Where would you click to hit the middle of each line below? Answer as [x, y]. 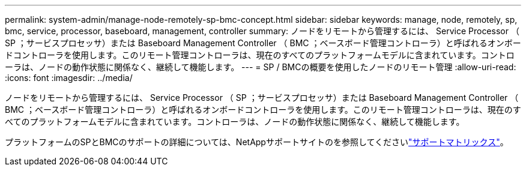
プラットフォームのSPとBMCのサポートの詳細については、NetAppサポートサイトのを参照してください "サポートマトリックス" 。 [257, 142]
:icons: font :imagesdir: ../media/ [69, 78]
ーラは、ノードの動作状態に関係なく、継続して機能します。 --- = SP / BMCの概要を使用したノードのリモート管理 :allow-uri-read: [261, 67]
